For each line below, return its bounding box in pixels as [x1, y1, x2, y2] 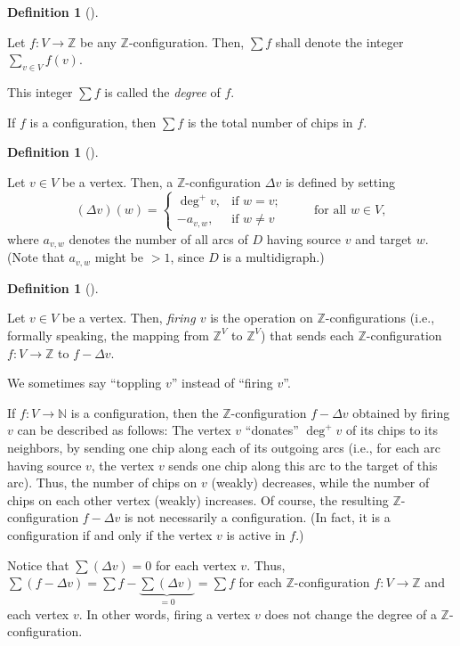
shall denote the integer [275, 32, 404, 51]
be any [80, 32, 117, 51]
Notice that [7, 555, 69, 574]
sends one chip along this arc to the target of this [168, 455, 438, 474]
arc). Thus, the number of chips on [7, 473, 198, 492]
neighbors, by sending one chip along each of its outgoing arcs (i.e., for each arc [7, 437, 440, 456]
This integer [7, 82, 73, 101]
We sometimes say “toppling [7, 373, 162, 392]
